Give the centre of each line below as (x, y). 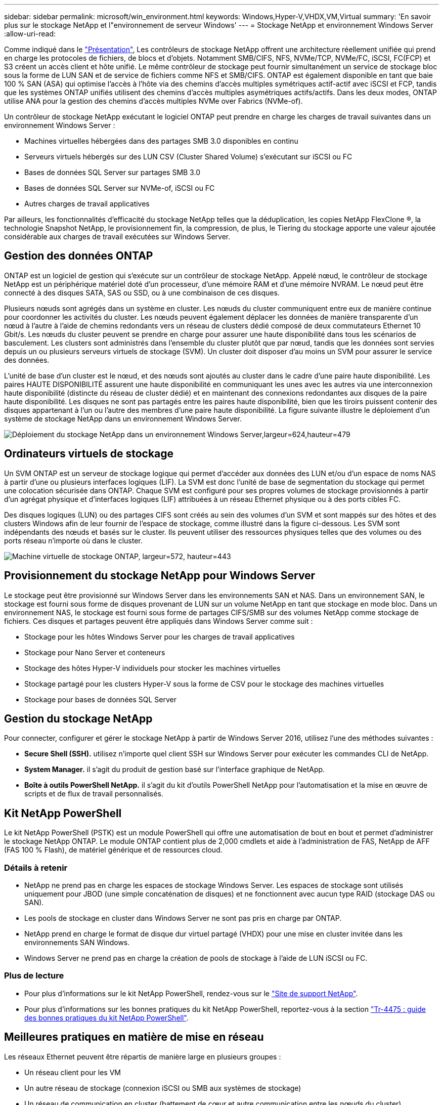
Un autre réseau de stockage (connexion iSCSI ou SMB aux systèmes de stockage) (163, 1088)
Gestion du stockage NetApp (78, 718)
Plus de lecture (34, 976)
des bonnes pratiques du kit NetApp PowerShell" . (106, 1017)
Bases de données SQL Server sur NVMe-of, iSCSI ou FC (120, 188)
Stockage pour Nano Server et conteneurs (95, 652)
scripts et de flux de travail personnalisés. (94, 794)
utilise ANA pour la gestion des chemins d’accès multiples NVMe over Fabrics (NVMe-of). (153, 101)
